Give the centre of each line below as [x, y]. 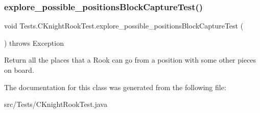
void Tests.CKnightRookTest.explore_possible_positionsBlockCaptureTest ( [124, 26]
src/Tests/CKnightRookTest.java [56, 104]
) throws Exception [34, 43]
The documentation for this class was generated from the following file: [115, 87]
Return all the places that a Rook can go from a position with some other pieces [130, 60]
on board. [19, 70]
